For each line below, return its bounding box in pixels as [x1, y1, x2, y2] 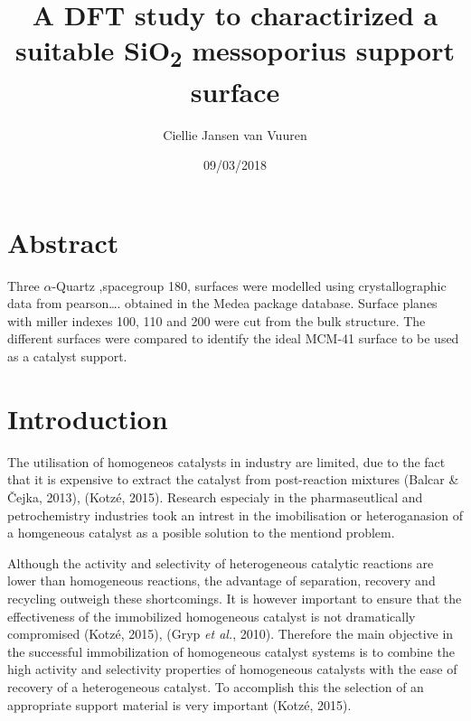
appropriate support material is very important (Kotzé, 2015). [7, 695, 352, 714]
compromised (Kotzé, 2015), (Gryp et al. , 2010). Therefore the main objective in [7, 624, 454, 643]
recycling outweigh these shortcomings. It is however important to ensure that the [7, 588, 462, 607]
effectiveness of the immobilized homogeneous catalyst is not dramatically [7, 606, 416, 625]
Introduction [7, 399, 168, 436]
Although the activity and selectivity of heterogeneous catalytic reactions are [7, 553, 434, 572]
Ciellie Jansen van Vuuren [163, 125, 307, 144]
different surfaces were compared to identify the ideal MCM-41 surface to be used [7, 329, 459, 348]
